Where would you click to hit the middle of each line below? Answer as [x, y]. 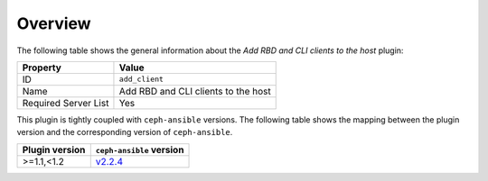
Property [42, 68]
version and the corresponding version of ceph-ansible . [125, 132]
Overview [54, 23]
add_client [141, 80]
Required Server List [66, 103]
